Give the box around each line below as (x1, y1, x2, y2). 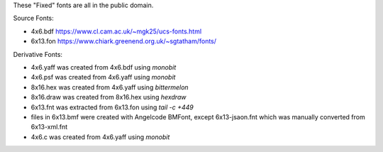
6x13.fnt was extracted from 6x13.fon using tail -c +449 (30, 103, 194, 112)
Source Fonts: (13, 14, 55, 23)
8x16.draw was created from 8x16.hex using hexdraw (30, 93, 187, 102)
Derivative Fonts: (13, 50, 63, 58)
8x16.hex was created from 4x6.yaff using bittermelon (30, 82, 189, 92)
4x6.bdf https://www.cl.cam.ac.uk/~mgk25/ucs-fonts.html (30, 27, 202, 36)
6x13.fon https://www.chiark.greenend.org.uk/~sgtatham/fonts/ (30, 37, 216, 45)
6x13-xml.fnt (30, 123, 68, 131)
